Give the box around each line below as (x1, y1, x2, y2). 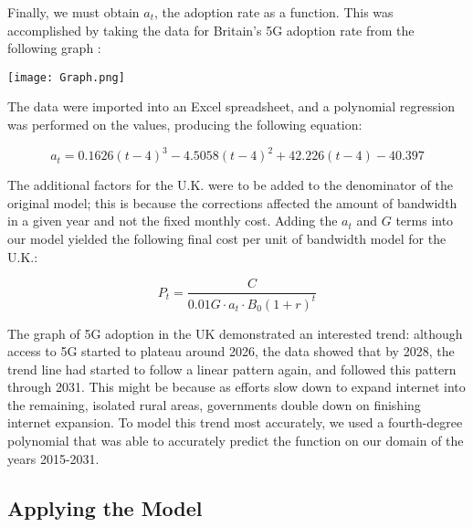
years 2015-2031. (7, 448, 100, 468)
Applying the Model (7, 493, 203, 522)
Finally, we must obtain (7, 3, 140, 21)
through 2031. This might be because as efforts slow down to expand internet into (7, 377, 466, 396)
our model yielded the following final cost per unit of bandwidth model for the (7, 228, 447, 248)
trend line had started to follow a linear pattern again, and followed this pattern (7, 359, 457, 378)
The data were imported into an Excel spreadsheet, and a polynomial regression (7, 97, 455, 116)
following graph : (7, 38, 101, 58)
